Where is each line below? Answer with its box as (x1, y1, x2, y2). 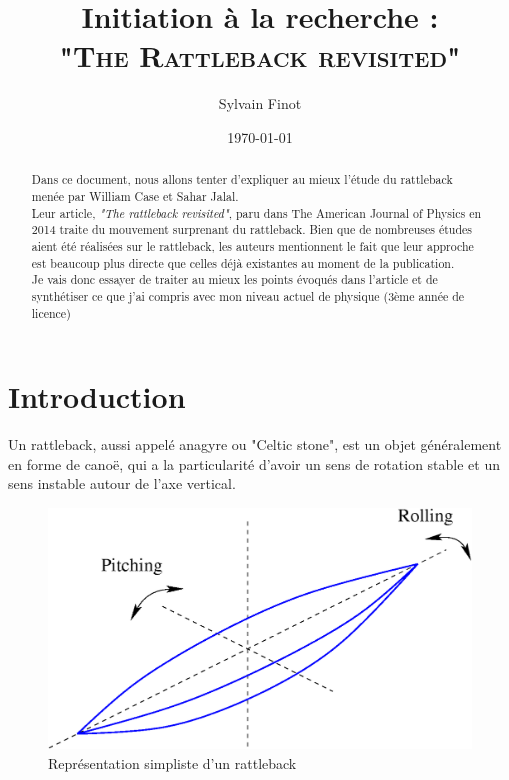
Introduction (8, 376, 186, 417)
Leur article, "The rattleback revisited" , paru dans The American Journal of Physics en (31, 204, 482, 221)
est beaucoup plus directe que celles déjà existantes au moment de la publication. (31, 254, 455, 271)
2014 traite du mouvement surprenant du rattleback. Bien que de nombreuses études (31, 221, 472, 238)
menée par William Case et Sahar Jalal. (31, 187, 239, 204)
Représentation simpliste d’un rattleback (48, 752, 297, 773)
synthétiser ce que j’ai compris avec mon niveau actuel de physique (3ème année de (31, 287, 465, 304)
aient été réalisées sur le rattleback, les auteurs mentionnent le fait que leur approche (31, 237, 474, 254)
